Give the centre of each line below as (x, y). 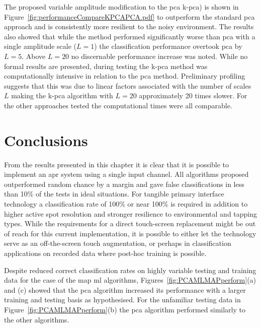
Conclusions (46, 140)
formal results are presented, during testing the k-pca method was (106, 66)
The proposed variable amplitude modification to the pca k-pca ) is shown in (121, 7)
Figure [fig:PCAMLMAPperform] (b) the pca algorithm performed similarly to (125, 309)
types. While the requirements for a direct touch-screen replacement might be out (130, 223)
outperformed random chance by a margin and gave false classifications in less (124, 184)
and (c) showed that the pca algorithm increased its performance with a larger (125, 289)
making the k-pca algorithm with (62, 95)
